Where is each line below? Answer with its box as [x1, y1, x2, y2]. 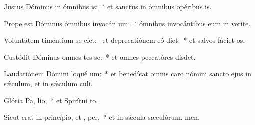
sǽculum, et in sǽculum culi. [4, 78, 93, 88]
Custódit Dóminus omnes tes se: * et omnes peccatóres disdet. [4, 51, 196, 62]
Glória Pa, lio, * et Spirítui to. [4, 95, 98, 105]
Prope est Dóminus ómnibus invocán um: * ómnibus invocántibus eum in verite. [4, 18, 251, 28]
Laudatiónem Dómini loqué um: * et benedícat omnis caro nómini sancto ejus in [4, 68, 251, 79]
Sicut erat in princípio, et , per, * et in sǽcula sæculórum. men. [4, 112, 200, 122]
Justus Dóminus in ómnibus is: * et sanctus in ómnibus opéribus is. [4, 1, 212, 11]
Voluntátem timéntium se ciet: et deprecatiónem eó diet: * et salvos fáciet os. [4, 35, 245, 45]
